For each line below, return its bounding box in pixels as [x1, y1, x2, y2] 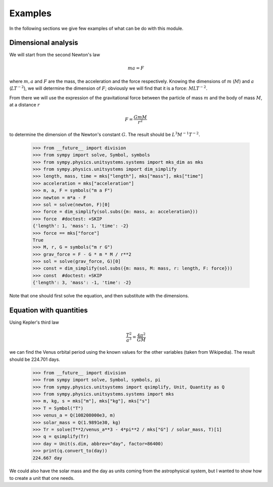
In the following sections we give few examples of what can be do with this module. [9, 25, 184, 31]
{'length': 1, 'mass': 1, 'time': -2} [32, 223, 129, 229]
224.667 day [32, 455, 63, 461]
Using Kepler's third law [9, 319, 59, 325]
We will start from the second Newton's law [9, 52, 101, 58]
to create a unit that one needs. [9, 475, 75, 481]
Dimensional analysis [9, 39, 78, 47]
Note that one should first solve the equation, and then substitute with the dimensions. [9, 293, 189, 299]
